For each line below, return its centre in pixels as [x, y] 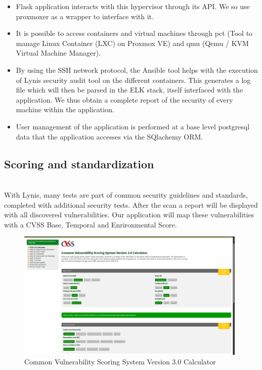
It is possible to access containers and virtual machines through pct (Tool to [134, 33]
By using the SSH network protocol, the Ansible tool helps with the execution [137, 70]
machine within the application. [65, 109]
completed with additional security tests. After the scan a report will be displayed [131, 204]
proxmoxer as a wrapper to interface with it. [85, 16]
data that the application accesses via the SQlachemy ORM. [110, 136]
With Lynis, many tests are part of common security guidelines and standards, [126, 194]
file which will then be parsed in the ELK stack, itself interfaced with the [129, 90]
